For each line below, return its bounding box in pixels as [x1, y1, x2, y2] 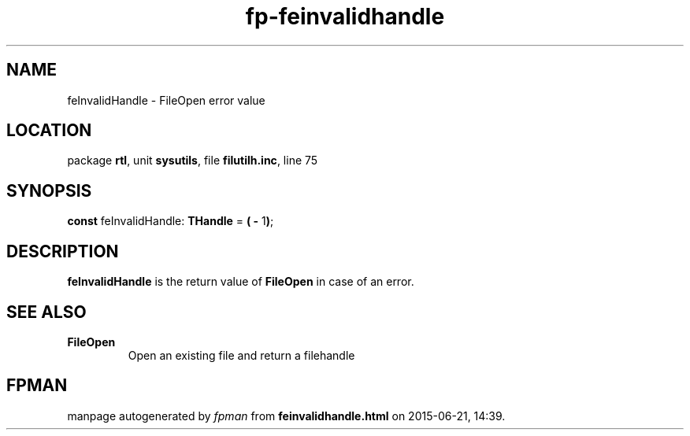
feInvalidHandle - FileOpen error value [67, 93, 265, 107]
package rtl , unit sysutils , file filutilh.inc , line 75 [67, 153, 318, 168]
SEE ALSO [6, 301, 87, 322]
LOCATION [6, 120, 92, 141]
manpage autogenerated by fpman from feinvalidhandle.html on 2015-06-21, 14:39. [67, 408, 506, 423]
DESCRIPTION [6, 241, 119, 261]
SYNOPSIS [6, 180, 92, 201]
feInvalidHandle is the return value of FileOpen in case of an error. [67, 275, 414, 289]
